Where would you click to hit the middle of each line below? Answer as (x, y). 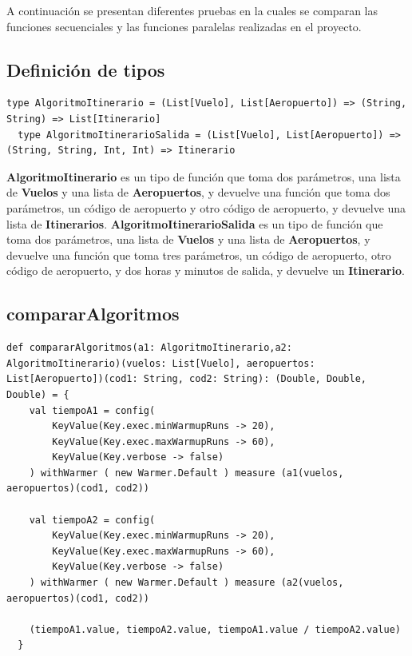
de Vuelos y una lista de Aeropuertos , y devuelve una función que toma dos (198, 192)
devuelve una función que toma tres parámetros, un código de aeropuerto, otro (199, 254)
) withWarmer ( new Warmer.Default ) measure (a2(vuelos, (186, 583)
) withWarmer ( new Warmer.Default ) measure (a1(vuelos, (186, 473)
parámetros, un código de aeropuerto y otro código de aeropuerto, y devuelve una (206, 207)
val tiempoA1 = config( (92, 410)
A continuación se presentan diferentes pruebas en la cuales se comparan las (192, 10)
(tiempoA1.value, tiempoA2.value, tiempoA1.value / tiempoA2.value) (215, 629)
